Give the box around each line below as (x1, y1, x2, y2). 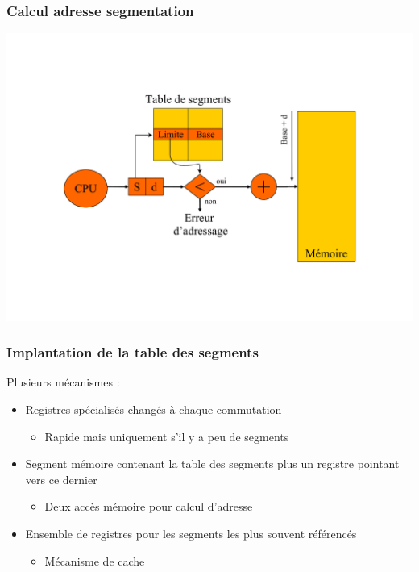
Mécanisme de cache (44, 552, 145, 569)
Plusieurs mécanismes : (6, 374, 120, 390)
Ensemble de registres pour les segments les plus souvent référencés (25, 524, 357, 541)
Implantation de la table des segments (6, 342, 259, 362)
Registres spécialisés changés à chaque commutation (25, 400, 282, 417)
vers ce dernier (25, 470, 97, 487)
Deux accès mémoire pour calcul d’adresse (44, 498, 253, 515)
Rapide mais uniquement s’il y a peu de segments (44, 428, 289, 445)
